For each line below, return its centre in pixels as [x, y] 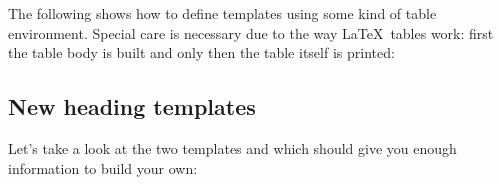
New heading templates [132, 106]
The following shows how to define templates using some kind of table [222, 13]
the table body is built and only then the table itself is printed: [201, 52]
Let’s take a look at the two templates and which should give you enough [232, 147]
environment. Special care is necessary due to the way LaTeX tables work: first [251, 32]
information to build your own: [103, 167]
